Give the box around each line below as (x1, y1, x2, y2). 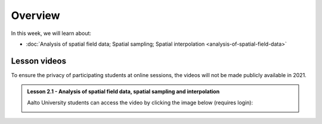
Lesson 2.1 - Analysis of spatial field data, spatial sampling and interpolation (27, 88, 220, 95)
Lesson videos (11, 56, 67, 66)
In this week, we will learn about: (11, 30, 92, 37)
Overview (11, 9, 60, 22)
